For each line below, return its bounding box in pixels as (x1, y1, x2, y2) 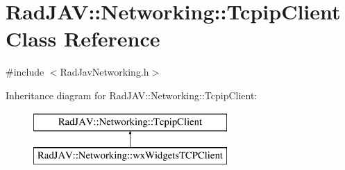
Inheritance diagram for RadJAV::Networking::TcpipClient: (6, 87, 258, 102)
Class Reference (6, 24, 160, 53)
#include (6, 65, 44, 79)
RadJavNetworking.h (60, 65, 149, 79)
